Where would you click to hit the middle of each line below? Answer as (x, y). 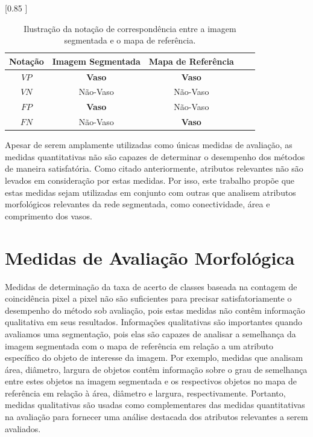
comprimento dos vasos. (49, 215)
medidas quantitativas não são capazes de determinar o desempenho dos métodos (155, 156)
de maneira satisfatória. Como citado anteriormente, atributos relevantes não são (154, 168)
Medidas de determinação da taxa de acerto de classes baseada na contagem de (151, 286)
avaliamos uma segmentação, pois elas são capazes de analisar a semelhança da (150, 333)
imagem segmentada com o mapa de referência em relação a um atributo (139, 345)
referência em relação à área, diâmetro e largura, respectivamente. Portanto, (145, 393)
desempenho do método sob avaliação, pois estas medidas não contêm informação (155, 310)
